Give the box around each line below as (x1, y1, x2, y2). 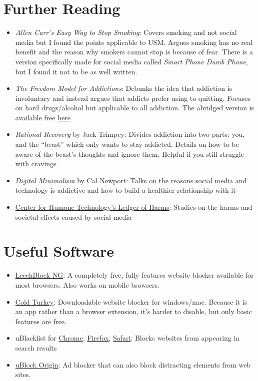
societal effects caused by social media (15, 211, 132, 222)
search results (15, 342, 57, 353)
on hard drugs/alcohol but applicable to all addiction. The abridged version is (15, 102, 254, 113)
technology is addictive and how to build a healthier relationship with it (15, 185, 236, 195)
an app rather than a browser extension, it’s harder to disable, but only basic (15, 306, 252, 317)
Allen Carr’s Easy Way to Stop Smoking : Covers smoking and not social (15, 27, 237, 37)
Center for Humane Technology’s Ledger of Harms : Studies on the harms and (15, 202, 252, 212)
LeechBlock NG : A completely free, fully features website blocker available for (15, 270, 254, 280)
